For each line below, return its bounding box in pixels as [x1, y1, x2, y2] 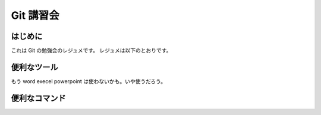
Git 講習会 [11, 9, 59, 22]
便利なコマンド [11, 93, 66, 103]
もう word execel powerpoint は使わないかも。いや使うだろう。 [11, 77, 166, 85]
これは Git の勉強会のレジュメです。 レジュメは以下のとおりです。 [11, 47, 172, 54]
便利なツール [11, 62, 58, 72]
